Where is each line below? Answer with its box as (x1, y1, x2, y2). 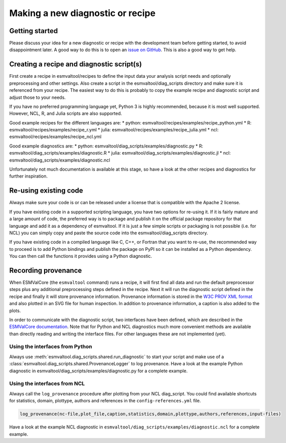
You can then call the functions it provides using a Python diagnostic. (9, 253, 152, 259)
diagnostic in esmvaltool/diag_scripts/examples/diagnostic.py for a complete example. (9, 368, 188, 374)
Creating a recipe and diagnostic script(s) (9, 60, 142, 69)
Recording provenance (9, 266, 82, 274)
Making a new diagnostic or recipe (9, 8, 156, 19)
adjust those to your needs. (9, 94, 66, 100)
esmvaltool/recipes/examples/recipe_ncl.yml (9, 133, 102, 140)
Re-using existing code (9, 186, 84, 195)
